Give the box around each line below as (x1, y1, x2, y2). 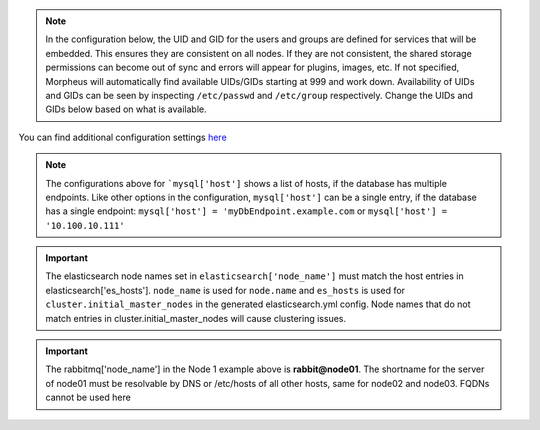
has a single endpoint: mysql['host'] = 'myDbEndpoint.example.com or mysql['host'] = (45, 205, 448, 217)
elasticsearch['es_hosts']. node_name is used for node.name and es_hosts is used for (45, 284, 405, 296)
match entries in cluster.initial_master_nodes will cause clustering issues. (45, 312, 347, 324)
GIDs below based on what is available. (45, 103, 207, 115)
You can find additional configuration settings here (18, 131, 227, 143)
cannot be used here (45, 391, 132, 404)
